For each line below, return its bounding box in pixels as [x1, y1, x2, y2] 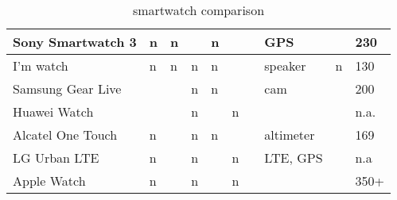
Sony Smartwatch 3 [13, 33, 137, 51]
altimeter [264, 125, 315, 144]
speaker [264, 56, 306, 75]
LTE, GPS [264, 148, 323, 167]
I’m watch [13, 56, 68, 75]
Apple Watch [13, 171, 86, 190]
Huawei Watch [13, 102, 94, 121]
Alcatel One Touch [13, 125, 118, 144]
